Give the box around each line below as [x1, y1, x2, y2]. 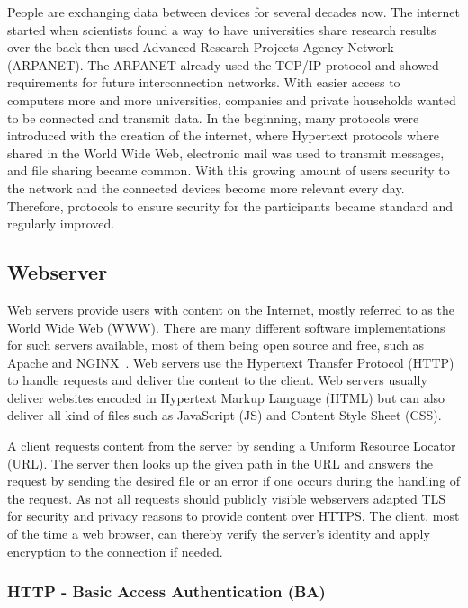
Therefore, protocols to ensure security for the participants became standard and [7, 196, 453, 215]
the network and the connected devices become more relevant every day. [7, 178, 405, 197]
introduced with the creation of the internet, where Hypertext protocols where [7, 126, 439, 145]
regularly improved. [7, 214, 115, 233]
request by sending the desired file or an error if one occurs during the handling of [7, 471, 461, 490]
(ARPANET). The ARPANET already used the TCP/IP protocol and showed [7, 55, 439, 74]
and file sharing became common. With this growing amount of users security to [7, 161, 450, 180]
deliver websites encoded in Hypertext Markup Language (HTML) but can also [7, 388, 445, 407]
